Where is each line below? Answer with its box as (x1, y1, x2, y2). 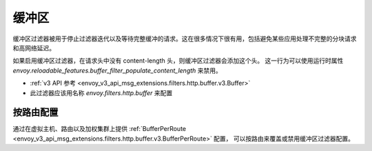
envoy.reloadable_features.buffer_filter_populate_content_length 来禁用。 (12, 66, 222, 74)
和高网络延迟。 (12, 43, 55, 52)
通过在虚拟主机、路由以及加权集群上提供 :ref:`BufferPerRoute (12, 125, 186, 133)
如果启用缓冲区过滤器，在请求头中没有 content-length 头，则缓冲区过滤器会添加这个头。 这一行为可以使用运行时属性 (12, 57, 344, 65)
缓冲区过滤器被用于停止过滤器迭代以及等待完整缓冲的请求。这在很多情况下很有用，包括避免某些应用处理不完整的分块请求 (12, 34, 357, 43)
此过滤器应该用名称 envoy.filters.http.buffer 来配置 (30, 88, 173, 97)
